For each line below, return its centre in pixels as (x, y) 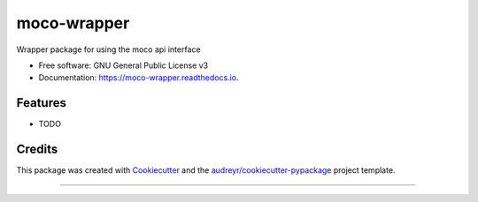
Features (41, 103)
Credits (37, 150)
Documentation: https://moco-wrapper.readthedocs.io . (139, 78)
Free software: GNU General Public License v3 (123, 65)
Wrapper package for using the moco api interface (108, 49)
